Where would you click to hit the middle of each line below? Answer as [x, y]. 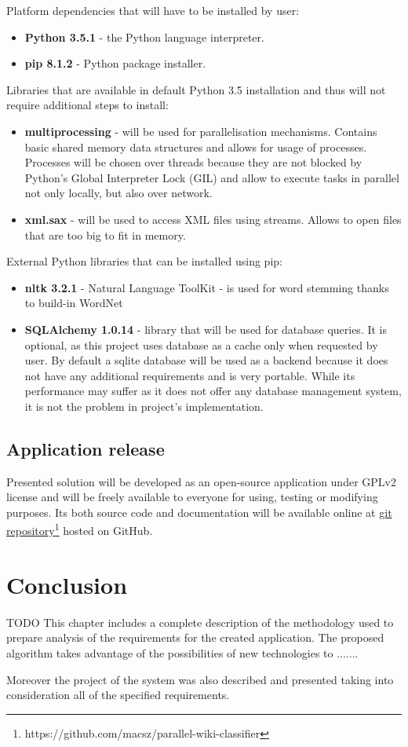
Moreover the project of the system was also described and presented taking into [200, 679]
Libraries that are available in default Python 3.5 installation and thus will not [196, 89]
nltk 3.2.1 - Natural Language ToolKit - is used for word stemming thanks [207, 287]
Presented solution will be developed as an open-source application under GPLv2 [201, 481]
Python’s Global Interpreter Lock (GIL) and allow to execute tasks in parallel [212, 177]
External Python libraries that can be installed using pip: [144, 261]
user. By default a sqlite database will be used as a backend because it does [206, 360]
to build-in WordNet [74, 303]
